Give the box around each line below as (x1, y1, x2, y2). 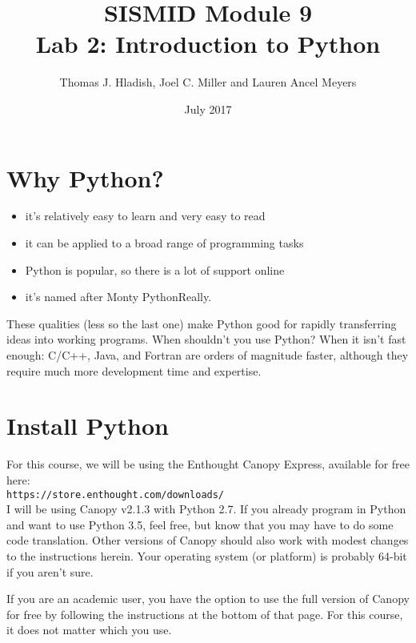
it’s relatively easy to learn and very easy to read (25, 207, 266, 224)
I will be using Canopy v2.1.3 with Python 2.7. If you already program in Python (6, 500, 406, 517)
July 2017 (184, 100, 232, 117)
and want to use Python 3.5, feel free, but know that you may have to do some (6, 516, 394, 532)
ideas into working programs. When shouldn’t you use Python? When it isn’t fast (6, 331, 406, 348)
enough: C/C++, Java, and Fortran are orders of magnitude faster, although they (6, 347, 409, 363)
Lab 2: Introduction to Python (35, 27, 381, 60)
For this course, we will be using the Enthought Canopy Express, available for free (6, 456, 410, 472)
